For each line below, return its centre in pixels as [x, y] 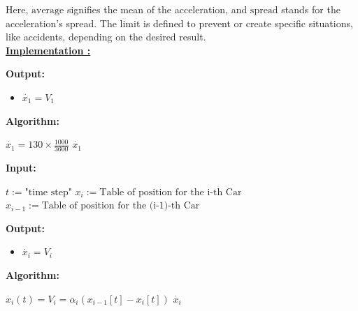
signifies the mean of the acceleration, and [157, 9]
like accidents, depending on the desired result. [106, 37]
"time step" [48, 192]
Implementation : [48, 50]
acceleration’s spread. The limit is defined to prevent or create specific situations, [179, 23]
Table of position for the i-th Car [171, 192]
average [48, 10]
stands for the [311, 9]
